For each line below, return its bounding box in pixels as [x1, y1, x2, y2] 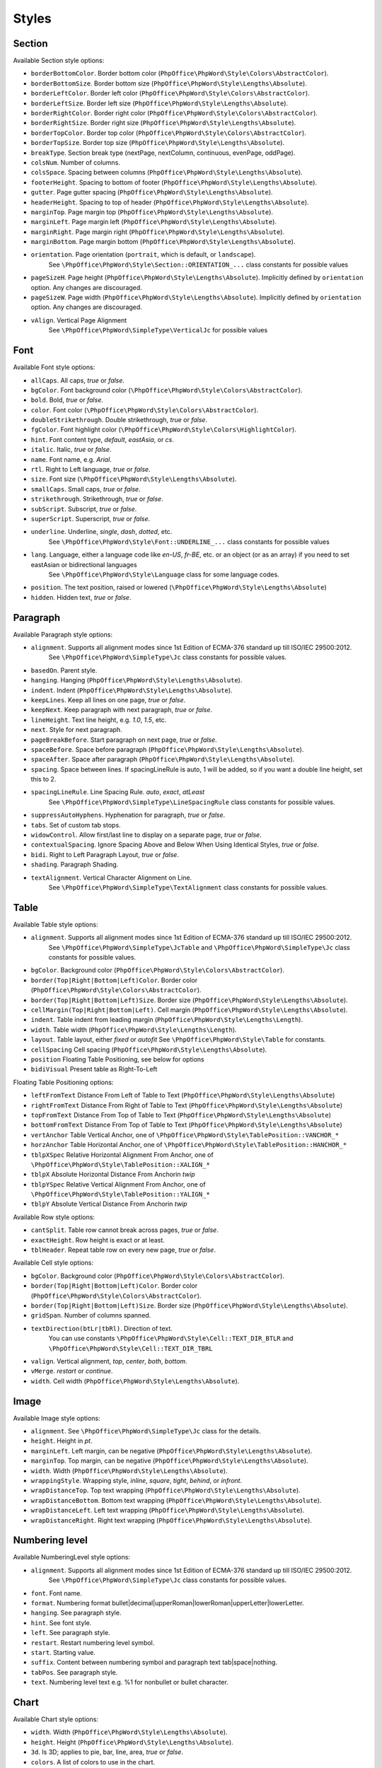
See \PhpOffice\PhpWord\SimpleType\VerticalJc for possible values [48, 326, 268, 335]
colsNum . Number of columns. [30, 158, 120, 166]
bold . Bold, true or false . [30, 396, 104, 405]
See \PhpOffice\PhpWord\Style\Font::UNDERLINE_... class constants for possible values [48, 537, 330, 546]
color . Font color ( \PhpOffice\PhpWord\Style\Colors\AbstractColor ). [30, 405, 258, 414]
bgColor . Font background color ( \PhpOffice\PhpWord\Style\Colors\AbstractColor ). [30, 385, 303, 394]
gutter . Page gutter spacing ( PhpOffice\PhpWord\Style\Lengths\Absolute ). [30, 188, 273, 197]
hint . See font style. [30, 1618, 92, 1627]
